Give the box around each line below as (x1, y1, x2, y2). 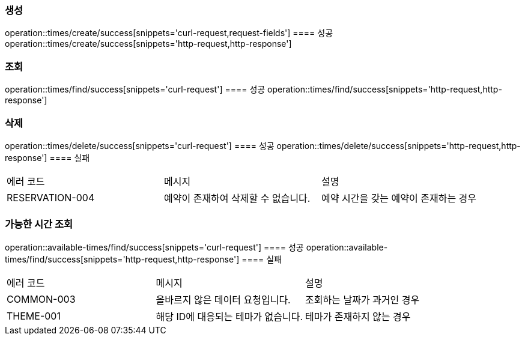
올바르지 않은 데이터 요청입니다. (156, 293, 291, 306)
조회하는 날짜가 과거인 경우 (305, 293, 420, 306)
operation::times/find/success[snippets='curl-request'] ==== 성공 (5, 84, 266, 95)
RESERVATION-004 (7, 191, 95, 204)
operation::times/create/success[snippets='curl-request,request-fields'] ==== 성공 (5, 28, 333, 38)
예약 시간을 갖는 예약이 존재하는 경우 (321, 192, 477, 204)
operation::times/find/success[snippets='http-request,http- (267, 84, 502, 95)
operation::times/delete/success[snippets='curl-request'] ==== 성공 (5, 140, 275, 151)
